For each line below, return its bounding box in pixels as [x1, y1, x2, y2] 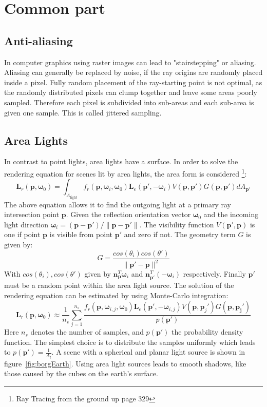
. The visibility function [139, 219, 214, 229]
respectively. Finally [183, 268, 246, 279]
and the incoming [203, 209, 259, 220]
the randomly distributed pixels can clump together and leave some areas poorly [4, 87, 257, 98]
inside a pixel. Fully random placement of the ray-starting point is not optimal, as [4, 76, 262, 87]
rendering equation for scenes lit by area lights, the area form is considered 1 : [4, 166, 247, 179]
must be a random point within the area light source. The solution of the [4, 280, 234, 290]
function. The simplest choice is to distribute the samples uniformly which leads [4, 336, 256, 347]
